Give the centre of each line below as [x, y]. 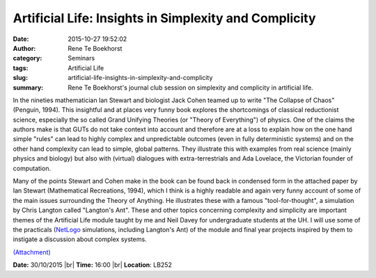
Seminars [81, 58]
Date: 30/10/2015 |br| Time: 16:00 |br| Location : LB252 [92, 265]
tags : [21, 68]
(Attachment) [32, 252]
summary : [28, 88]
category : [28, 58]
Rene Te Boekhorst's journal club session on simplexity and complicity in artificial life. [190, 88]
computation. [32, 168]
